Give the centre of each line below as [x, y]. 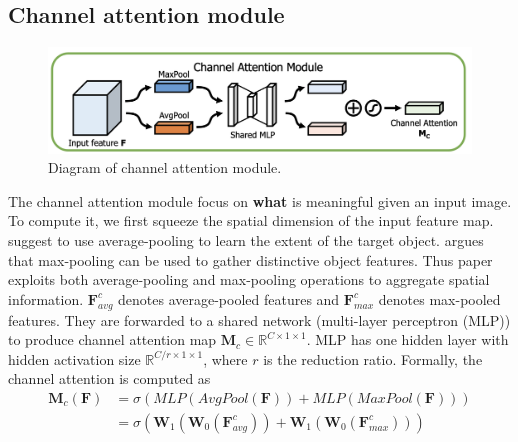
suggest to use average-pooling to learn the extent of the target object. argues [246, 239]
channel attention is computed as [109, 378]
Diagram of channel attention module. [165, 167]
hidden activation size [74, 358]
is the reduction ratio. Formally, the [373, 358]
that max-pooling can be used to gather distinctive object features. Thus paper [250, 259]
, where [225, 358]
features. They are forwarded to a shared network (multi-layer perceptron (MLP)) [259, 319]
